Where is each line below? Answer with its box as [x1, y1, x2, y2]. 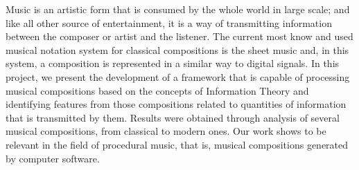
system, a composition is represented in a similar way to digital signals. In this [6, 56, 340, 70]
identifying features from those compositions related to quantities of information [6, 97, 347, 111]
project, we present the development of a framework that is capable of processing [6, 69, 350, 84]
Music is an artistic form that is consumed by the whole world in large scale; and [6, 2, 350, 16]
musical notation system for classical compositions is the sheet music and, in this [6, 42, 349, 57]
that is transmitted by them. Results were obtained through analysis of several [6, 110, 340, 124]
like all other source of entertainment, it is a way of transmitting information [6, 15, 332, 30]
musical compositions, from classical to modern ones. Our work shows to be [6, 124, 326, 138]
